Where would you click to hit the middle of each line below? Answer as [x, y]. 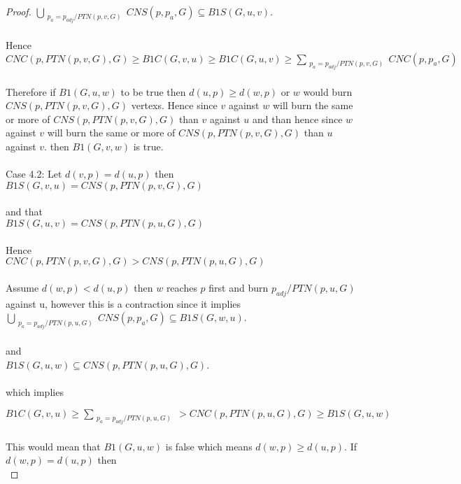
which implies [35, 392]
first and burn [239, 287]
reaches [182, 287]
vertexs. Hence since [174, 105]
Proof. [19, 11]
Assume [22, 287]
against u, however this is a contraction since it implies [123, 303]
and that [24, 212]
